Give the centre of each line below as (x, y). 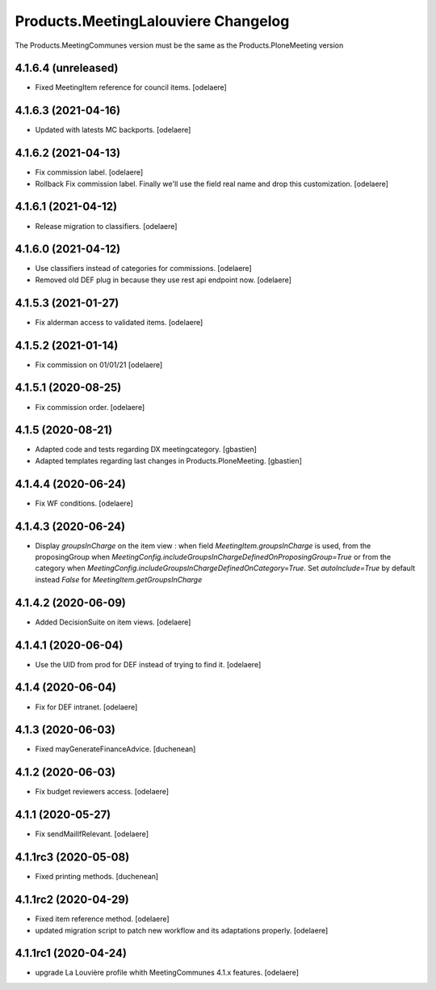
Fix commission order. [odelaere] (90, 407)
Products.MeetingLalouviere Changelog (152, 21)
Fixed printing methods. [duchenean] (97, 877)
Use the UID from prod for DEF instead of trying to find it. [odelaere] (148, 664)
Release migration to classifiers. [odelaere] (106, 226)
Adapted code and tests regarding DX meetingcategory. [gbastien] (146, 450)
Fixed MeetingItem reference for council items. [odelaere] (131, 87)
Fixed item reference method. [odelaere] (102, 919)
